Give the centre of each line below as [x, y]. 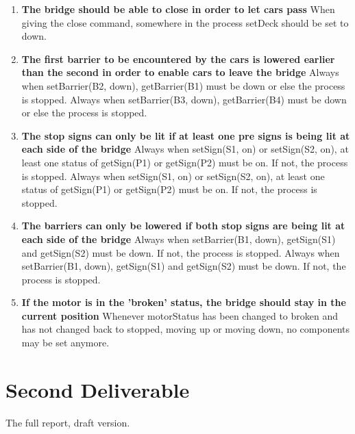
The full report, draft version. [68, 422]
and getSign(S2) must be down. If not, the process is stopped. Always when [181, 252]
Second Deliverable [98, 389]
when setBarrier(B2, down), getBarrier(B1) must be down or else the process [183, 85]
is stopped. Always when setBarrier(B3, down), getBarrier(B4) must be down [184, 99]
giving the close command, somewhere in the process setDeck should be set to [185, 22]
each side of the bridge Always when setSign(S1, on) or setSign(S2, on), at [185, 149]
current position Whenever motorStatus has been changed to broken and [180, 315]
